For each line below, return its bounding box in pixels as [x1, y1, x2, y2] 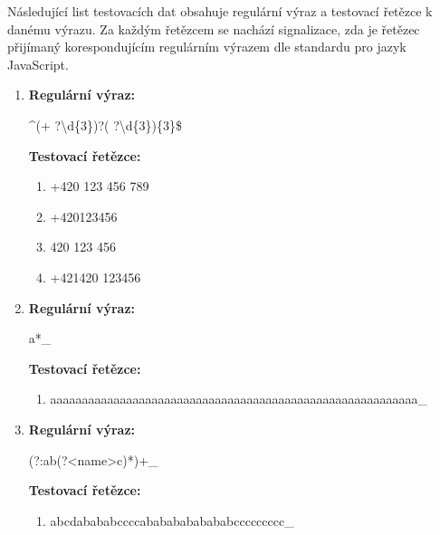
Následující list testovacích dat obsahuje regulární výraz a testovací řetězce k [7, 2, 433, 20]
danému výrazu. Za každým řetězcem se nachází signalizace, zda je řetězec [7, 19, 420, 38]
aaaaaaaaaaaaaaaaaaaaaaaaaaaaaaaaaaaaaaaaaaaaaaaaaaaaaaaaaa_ [50, 389, 428, 408]
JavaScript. [7, 54, 69, 73]
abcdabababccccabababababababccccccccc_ [50, 511, 294, 530]
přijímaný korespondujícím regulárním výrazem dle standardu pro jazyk [7, 37, 407, 56]
